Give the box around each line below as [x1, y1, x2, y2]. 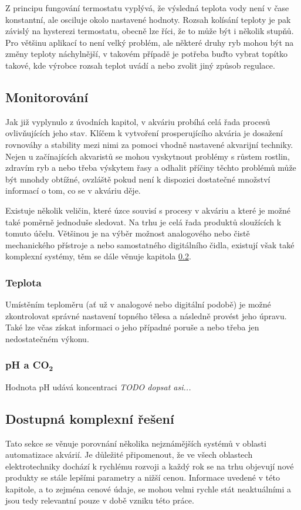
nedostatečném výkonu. [5, 332, 89, 344]
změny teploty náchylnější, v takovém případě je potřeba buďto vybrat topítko [5, 48, 288, 60]
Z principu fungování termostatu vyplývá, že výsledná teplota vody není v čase [5, 2, 289, 13]
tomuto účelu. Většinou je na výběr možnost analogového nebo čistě [5, 227, 250, 239]
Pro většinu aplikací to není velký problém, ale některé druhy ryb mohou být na [5, 36, 294, 48]
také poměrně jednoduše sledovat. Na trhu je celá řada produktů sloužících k [5, 215, 282, 228]
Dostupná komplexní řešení [5, 409, 174, 427]
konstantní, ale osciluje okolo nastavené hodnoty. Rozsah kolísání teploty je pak [5, 13, 291, 25]
